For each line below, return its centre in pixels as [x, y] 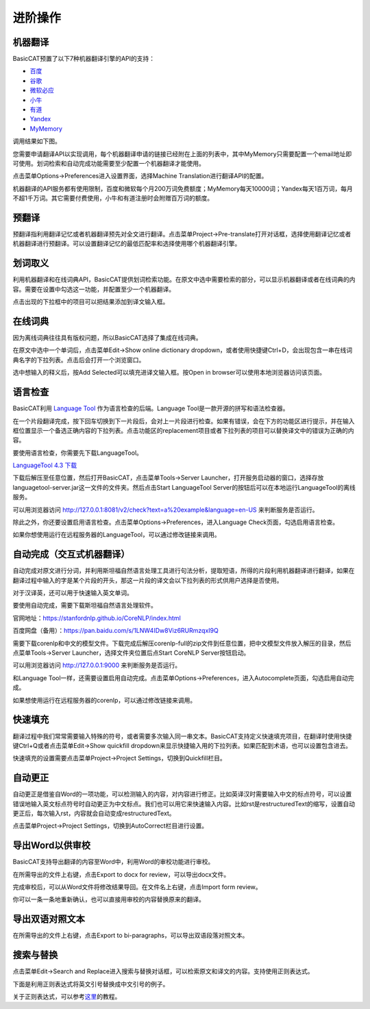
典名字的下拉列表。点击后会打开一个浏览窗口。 [79, 360]
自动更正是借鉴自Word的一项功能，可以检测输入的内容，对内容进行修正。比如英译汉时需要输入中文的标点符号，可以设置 [182, 794]
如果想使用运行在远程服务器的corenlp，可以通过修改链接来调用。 [104, 700]
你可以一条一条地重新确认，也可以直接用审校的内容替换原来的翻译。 [109, 899]
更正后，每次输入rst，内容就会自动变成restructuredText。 [94, 813]
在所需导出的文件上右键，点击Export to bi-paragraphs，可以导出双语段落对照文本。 [131, 936]
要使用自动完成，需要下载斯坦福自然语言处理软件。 [85, 606]
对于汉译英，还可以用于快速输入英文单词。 [73, 593]
